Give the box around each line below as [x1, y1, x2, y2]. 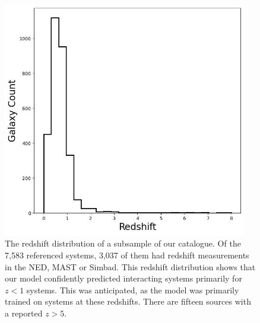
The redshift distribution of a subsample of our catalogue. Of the [5, 237, 241, 250]
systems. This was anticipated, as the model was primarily [26, 283, 239, 296]
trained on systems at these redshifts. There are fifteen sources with [5, 295, 251, 308]
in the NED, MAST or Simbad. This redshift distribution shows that [5, 260, 256, 273]
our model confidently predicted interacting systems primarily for [5, 272, 242, 284]
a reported [5, 306, 43, 319]
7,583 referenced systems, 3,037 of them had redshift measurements [5, 248, 249, 261]
